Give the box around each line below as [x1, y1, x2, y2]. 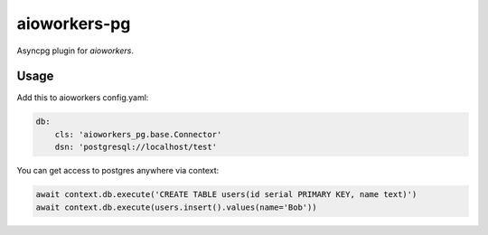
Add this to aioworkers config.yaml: [16, 92, 149, 103]
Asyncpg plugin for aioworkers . [16, 45, 135, 56]
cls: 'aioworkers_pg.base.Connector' [54, 129, 222, 139]
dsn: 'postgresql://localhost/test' [54, 142, 217, 153]
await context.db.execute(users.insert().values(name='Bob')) [35, 202, 317, 212]
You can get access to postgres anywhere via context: [16, 165, 220, 176]
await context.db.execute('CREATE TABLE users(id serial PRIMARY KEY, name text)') [35, 190, 418, 200]
